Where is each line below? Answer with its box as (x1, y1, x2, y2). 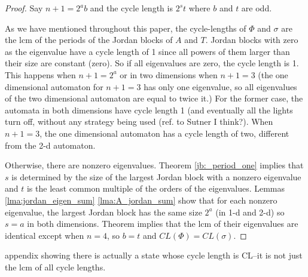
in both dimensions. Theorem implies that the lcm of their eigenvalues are (27, 217, 298, 230)
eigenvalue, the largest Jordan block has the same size (5, 205, 202, 218)
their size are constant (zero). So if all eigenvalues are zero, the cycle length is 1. (5, 57, 299, 69)
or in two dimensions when (120, 68, 218, 81)
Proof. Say (5, 2, 43, 14)
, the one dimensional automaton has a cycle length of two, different (39, 127, 289, 139)
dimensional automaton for (5, 80, 103, 93)
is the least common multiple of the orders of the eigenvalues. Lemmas (26, 182, 285, 195)
